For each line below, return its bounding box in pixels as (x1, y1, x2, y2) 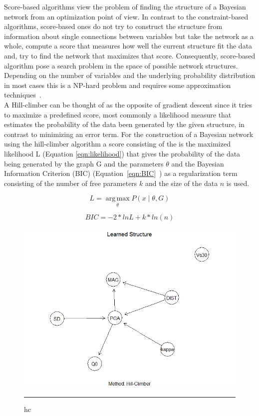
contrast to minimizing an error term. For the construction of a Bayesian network (4, 128, 254, 139)
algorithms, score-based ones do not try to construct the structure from (4, 21, 223, 31)
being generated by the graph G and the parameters (4, 158, 164, 168)
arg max (105, 195, 130, 202)
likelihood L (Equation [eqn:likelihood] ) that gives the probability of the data (4, 148, 241, 158)
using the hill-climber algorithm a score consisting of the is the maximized (4, 138, 231, 149)
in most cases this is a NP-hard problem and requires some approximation (4, 79, 231, 90)
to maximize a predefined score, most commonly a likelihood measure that (4, 109, 232, 119)
